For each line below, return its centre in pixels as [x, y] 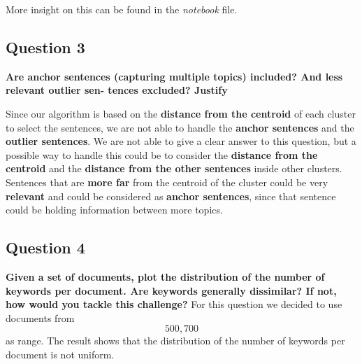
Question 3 [45, 47]
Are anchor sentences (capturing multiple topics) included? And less [174, 76]
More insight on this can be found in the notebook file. [122, 9]
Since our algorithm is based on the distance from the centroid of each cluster [181, 113]
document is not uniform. [60, 354]
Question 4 [45, 247]
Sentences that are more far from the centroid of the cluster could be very [167, 182]
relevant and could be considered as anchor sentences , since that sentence [171, 196]
